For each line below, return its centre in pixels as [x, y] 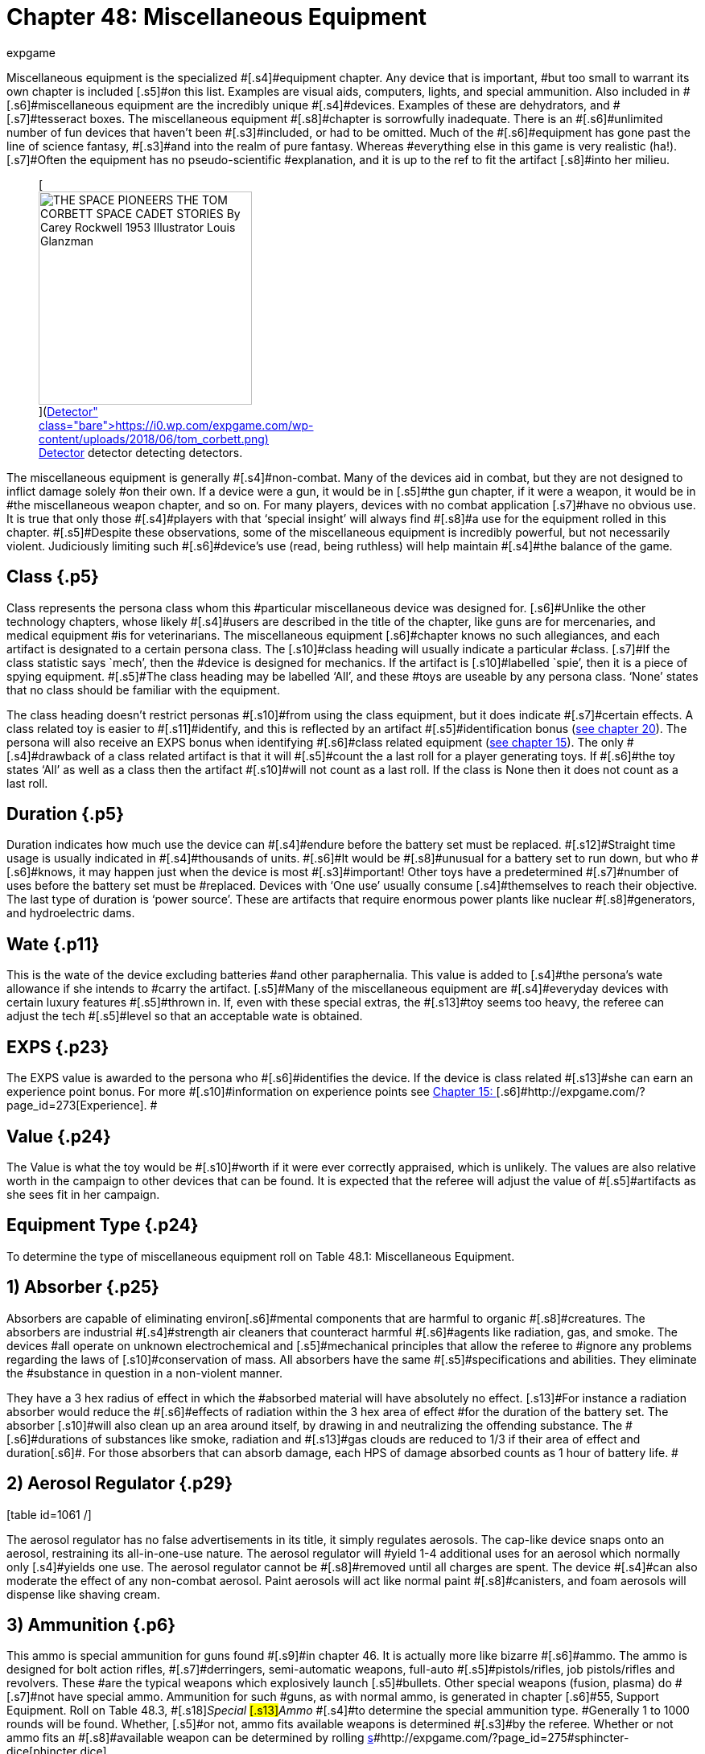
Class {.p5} [53, 577]
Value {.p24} [59, 1136]
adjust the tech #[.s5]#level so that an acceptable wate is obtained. [185, 1016]
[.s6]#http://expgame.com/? [571, 1092]
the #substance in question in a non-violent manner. [144, 1373]
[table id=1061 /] [49, 1514]
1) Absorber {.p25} [83, 1287]
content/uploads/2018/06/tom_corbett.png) [154, 438]
